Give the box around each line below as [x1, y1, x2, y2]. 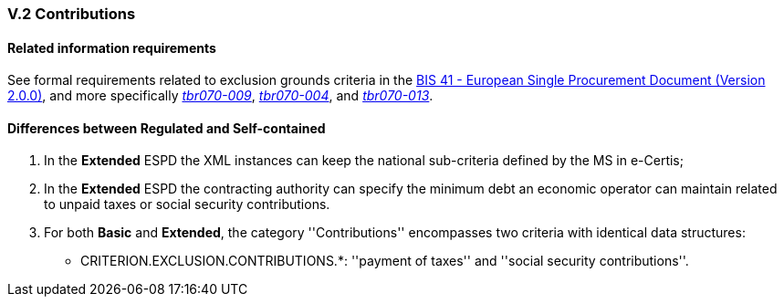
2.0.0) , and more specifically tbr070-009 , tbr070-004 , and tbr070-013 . [7, 88, 434, 104]
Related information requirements [7, 39, 216, 56]
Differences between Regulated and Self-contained [7, 120, 326, 136]
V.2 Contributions [7, 5, 136, 23]
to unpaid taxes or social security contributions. [44, 196, 330, 213]
